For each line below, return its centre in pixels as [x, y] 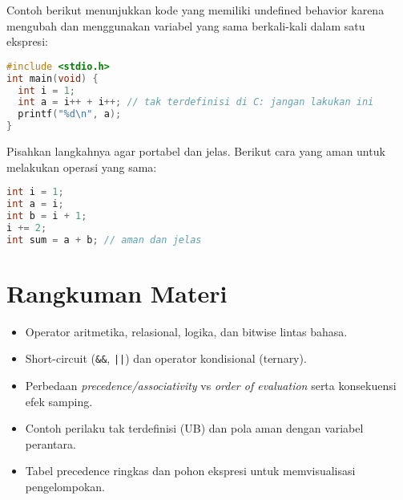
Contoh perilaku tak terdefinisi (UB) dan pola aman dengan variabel [194, 428]
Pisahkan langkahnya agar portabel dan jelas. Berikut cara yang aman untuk [196, 151]
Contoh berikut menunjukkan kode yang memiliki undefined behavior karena [195, 10]
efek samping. [59, 401]
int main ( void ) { [52, 78]
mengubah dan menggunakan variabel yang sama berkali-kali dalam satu [186, 25]
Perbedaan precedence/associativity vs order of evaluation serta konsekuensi [211, 385]
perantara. [50, 443]
